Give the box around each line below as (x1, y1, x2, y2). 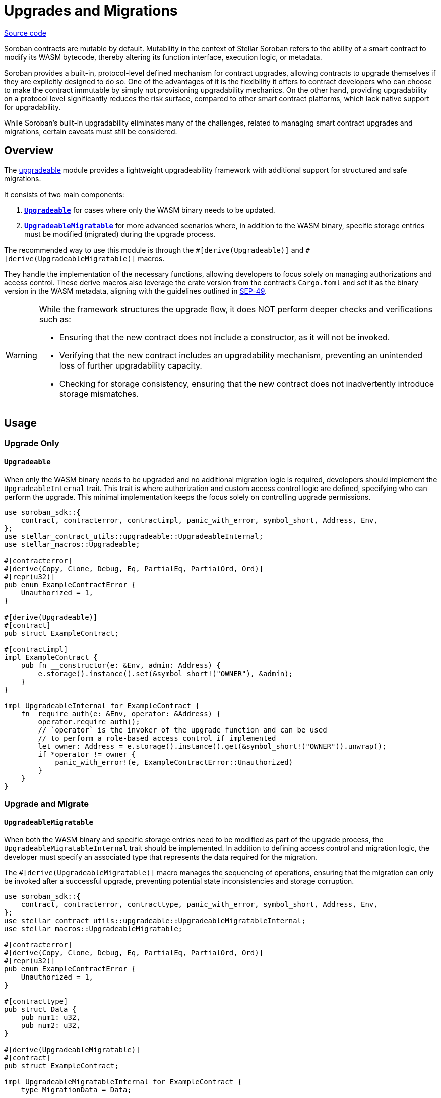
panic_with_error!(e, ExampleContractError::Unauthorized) (55, 758, 293, 766)
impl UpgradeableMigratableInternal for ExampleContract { (4, 1078, 242, 1086)
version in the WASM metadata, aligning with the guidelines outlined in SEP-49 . (4, 286, 267, 295)
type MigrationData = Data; (21, 1086, 132, 1094)
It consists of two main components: (4, 190, 124, 199)
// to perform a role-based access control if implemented (38, 734, 276, 742)
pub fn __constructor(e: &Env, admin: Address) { (21, 661, 221, 669)
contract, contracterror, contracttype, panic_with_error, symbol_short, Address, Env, (21, 900, 378, 909)
